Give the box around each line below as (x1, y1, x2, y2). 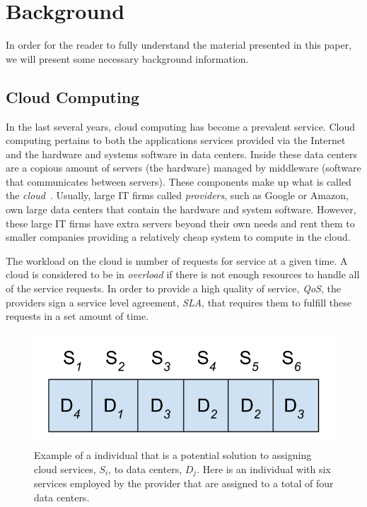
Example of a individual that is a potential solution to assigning (34, 448, 312, 463)
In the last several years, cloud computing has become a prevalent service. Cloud (6, 119, 355, 133)
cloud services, (34, 461, 96, 476)
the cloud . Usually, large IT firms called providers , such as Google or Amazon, (6, 188, 349, 203)
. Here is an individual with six (197, 461, 331, 476)
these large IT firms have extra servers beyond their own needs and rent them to (6, 215, 355, 230)
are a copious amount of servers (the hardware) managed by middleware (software (6, 160, 361, 175)
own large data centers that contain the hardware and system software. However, (6, 202, 356, 217)
